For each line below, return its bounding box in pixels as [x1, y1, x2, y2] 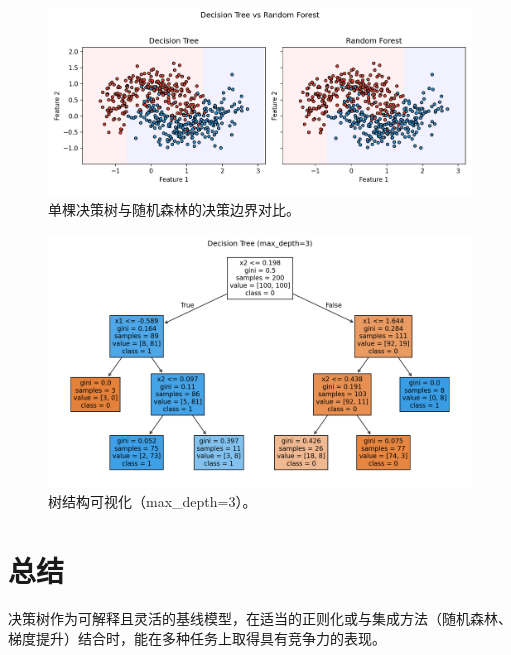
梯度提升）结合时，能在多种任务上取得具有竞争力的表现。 [8, 627, 386, 648]
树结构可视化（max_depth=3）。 [48, 491, 257, 512]
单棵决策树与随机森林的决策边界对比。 [48, 198, 300, 219]
